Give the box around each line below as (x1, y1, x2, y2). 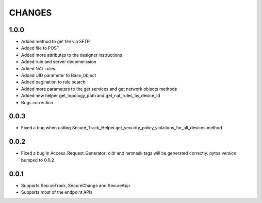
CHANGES (9, 7, 52, 18)
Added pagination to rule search (21, 79, 86, 85)
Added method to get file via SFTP (21, 39, 90, 45)
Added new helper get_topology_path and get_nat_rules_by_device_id (21, 93, 160, 99)
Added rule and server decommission (21, 59, 97, 65)
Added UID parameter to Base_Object (21, 73, 97, 78)
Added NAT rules (21, 65, 55, 71)
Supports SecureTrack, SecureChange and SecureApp (21, 182, 131, 188)
